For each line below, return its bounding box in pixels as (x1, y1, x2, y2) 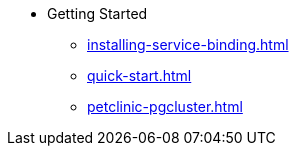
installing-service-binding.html (87, 36, 289, 53)
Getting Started (47, 5, 148, 22)
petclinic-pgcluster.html (87, 98, 243, 115)
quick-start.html (87, 67, 192, 84)
